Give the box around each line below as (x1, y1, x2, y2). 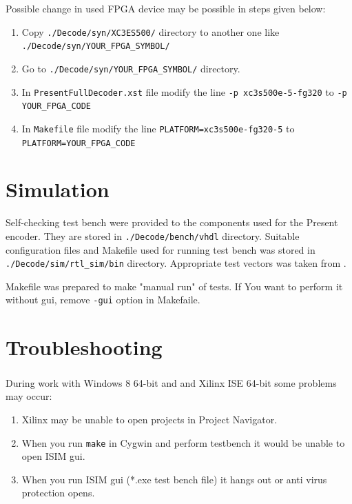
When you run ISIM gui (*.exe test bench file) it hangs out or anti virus (21, 472, 327, 486)
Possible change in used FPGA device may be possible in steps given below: (6, 1, 326, 15)
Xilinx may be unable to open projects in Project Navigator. (21, 412, 278, 427)
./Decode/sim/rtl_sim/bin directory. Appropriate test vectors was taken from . (6, 256, 346, 270)
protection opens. (21, 485, 95, 500)
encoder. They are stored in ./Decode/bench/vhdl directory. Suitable (6, 228, 300, 243)
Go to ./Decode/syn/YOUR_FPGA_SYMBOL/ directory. (21, 61, 240, 75)
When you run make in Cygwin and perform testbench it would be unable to (21, 435, 345, 450)
